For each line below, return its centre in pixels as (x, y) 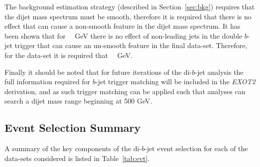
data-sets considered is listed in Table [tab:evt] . (77, 158)
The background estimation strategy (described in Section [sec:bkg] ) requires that (130, 6)
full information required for (48, 82)
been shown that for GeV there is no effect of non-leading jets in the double (124, 35)
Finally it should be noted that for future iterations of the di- (98, 72)
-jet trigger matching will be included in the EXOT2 (175, 82)
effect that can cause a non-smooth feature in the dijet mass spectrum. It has (123, 26)
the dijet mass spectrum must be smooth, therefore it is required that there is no (128, 16)
